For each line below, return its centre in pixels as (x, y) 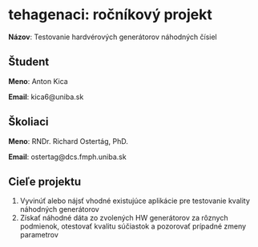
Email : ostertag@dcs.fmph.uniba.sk (67, 157)
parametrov (39, 235)
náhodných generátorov (60, 209)
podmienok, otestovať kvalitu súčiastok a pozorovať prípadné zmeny (133, 226)
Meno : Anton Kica (38, 81)
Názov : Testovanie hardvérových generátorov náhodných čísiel (113, 37)
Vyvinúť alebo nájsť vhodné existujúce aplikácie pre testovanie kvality (135, 201)
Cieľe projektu (45, 181)
